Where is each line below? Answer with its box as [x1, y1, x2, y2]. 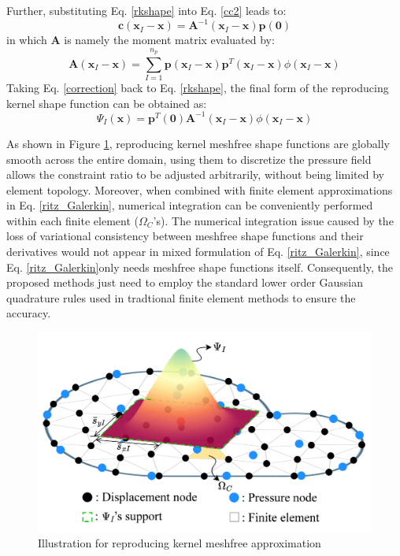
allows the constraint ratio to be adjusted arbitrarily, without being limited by [6, 166, 384, 183]
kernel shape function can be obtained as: [6, 95, 207, 111]
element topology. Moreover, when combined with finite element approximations [6, 181, 393, 198]
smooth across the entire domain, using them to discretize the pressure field [6, 150, 372, 167]
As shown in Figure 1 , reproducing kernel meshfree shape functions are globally [6, 135, 390, 151]
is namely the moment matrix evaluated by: [64, 32, 275, 48]
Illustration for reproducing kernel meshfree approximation [38, 535, 321, 551]
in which [6, 32, 47, 48]
